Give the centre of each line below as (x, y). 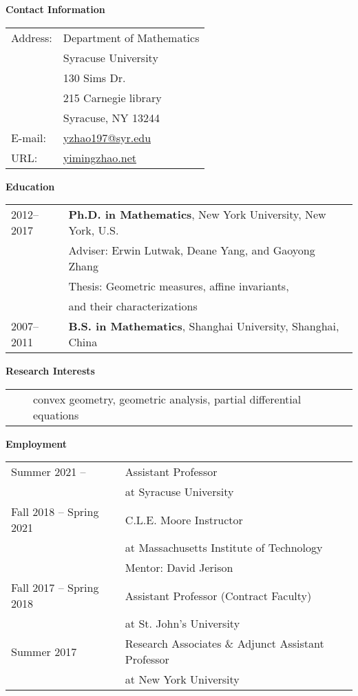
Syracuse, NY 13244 (111, 117)
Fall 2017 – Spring (55, 588)
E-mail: (29, 137)
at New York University (182, 679)
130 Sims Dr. (94, 77)
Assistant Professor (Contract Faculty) (218, 595)
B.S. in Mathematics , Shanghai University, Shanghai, (204, 326)
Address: (32, 37)
